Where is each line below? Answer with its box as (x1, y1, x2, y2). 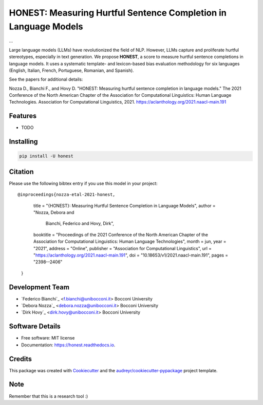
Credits (9, 355, 32, 363)
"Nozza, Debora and (33, 210, 75, 215)
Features (9, 112, 37, 120)
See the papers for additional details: (9, 76, 83, 83)
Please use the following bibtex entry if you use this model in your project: (9, 180, 158, 186)
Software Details (9, 322, 61, 331)
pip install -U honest (19, 153, 74, 159)
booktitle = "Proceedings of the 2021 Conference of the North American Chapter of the (33, 232, 208, 237)
